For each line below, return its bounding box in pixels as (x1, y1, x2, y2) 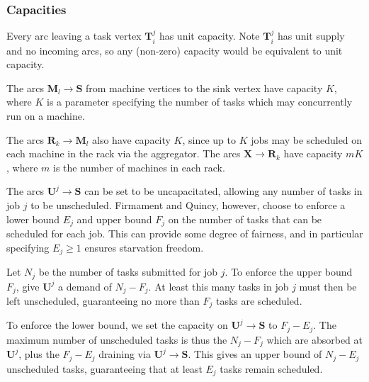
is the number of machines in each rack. (52, 159, 225, 174)
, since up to (182, 132, 237, 147)
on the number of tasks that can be (168, 211, 322, 226)
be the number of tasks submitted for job (38, 264, 218, 279)
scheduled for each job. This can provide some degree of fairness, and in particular (6, 226, 363, 241)
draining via (98, 347, 151, 361)
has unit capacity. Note (159, 28, 260, 43)
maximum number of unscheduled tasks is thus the (6, 332, 227, 347)
